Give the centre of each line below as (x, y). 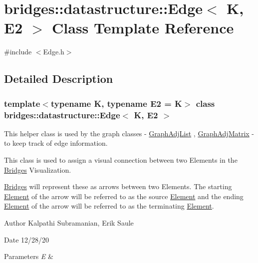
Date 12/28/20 (27, 239)
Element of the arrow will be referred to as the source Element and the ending (124, 196)
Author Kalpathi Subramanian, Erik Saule (69, 222)
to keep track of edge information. (56, 143)
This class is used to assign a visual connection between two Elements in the (121, 160)
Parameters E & (29, 256)
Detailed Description (59, 79)
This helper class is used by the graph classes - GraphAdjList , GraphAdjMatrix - (129, 133)
